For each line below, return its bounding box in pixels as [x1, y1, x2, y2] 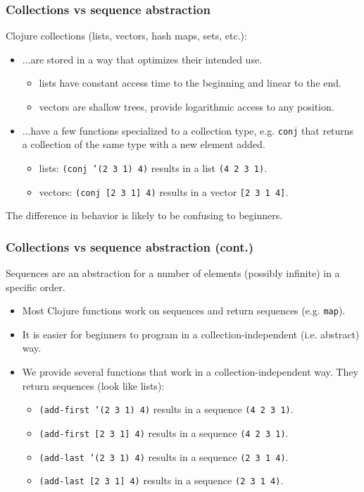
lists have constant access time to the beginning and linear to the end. [39, 75, 341, 90]
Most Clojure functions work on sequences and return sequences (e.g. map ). [22, 303, 346, 318]
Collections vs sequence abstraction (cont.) [6, 238, 253, 255]
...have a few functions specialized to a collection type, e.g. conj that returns [22, 123, 354, 137]
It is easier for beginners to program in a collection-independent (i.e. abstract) [22, 326, 360, 341]
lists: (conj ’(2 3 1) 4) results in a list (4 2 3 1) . [39, 160, 268, 175]
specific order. [6, 279, 65, 294]
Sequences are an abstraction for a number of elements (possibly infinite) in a [6, 265, 340, 280]
